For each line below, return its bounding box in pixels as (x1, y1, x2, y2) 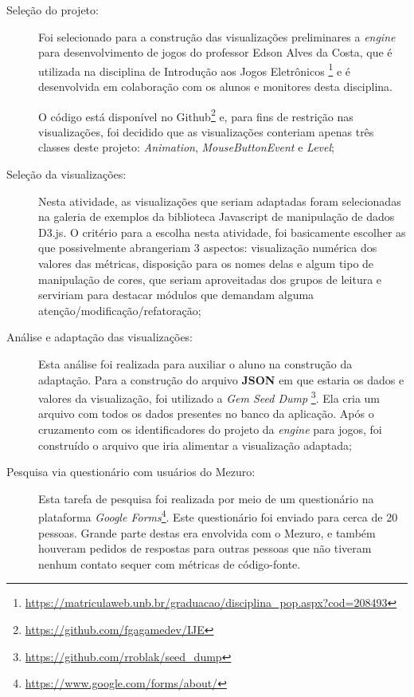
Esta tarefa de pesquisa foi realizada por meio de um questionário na (38, 490, 374, 506)
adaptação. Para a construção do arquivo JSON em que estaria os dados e (38, 371, 404, 388)
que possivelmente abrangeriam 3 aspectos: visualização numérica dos (38, 239, 377, 256)
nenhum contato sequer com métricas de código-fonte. (38, 555, 301, 572)
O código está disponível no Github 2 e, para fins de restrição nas (38, 105, 353, 124)
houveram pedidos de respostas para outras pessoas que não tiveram (38, 540, 372, 557)
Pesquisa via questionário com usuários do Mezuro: (6, 463, 256, 480)
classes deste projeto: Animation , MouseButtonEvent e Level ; (38, 139, 334, 156)
